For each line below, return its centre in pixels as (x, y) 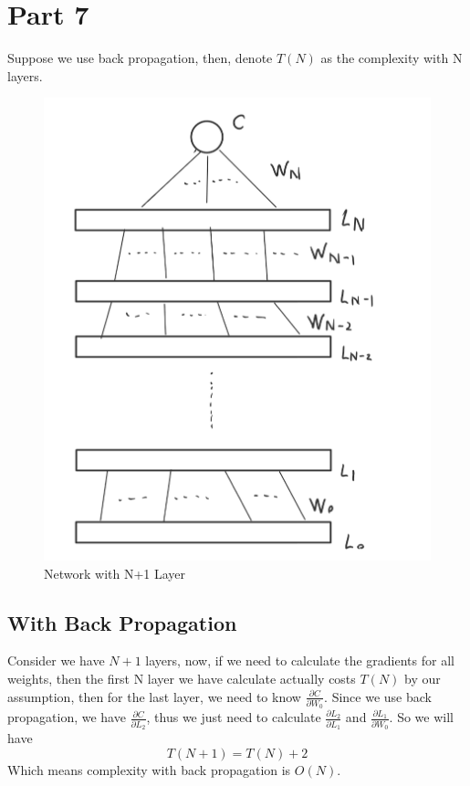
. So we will (421, 717)
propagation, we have (67, 717)
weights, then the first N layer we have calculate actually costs (182, 678)
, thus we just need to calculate (234, 717)
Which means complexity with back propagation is (149, 769)
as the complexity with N (392, 58)
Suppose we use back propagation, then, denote (140, 58)
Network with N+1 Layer (115, 573)
